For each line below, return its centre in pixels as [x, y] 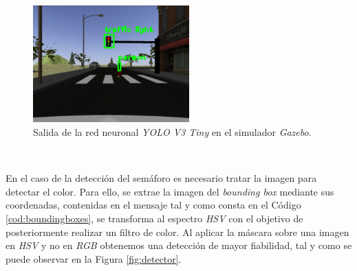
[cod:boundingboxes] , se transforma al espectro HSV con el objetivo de [154, 219]
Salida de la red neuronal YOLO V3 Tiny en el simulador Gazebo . [172, 132]
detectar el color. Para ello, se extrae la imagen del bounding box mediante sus [170, 191]
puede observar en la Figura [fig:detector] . [94, 258]
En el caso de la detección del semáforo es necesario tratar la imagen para [161, 178]
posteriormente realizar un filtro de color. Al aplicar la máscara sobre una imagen [177, 232]
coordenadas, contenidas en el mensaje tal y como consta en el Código [153, 205]
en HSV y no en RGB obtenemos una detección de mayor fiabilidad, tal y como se [179, 245]
